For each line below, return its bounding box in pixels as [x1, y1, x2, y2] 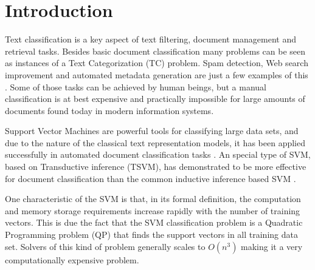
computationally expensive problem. [5, 253, 139, 266]
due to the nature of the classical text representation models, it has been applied [5, 136, 305, 149]
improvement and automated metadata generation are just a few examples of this [5, 68, 308, 81]
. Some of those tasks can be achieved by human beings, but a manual [5, 80, 267, 93]
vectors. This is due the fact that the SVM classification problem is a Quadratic [5, 216, 303, 229]
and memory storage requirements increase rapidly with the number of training [5, 204, 300, 217]
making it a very [241, 240, 303, 252]
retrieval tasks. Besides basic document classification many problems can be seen [5, 44, 306, 57]
